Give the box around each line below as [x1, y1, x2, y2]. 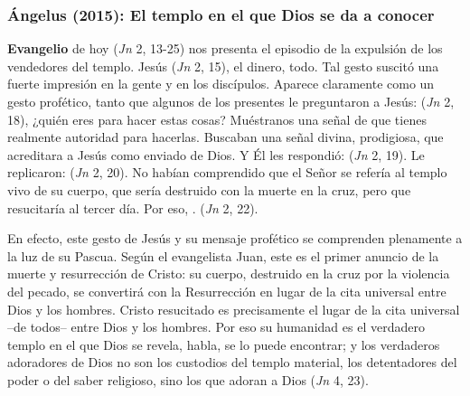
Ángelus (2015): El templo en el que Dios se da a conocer [7, 3, 435, 25]
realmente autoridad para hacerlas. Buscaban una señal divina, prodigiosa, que [7, 127, 444, 146]
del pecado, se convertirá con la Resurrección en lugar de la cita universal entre [7, 281, 446, 300]
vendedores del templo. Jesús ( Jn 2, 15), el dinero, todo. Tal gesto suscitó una [7, 56, 439, 75]
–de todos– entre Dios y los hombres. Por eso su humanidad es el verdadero [7, 317, 425, 336]
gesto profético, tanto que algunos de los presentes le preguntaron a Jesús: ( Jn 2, [7, 92, 455, 110]
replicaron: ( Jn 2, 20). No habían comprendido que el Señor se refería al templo [7, 163, 447, 182]
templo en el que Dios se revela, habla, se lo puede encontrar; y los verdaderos [7, 335, 440, 354]
